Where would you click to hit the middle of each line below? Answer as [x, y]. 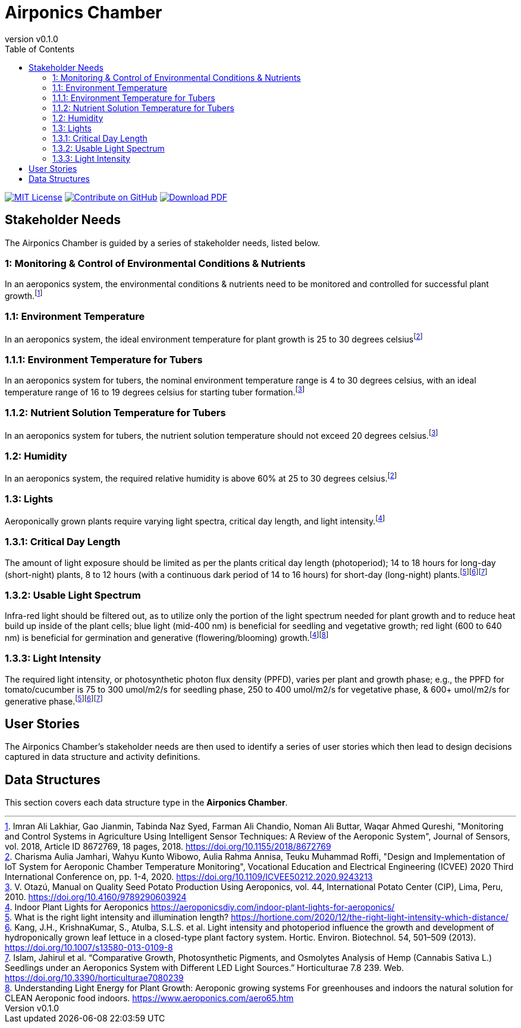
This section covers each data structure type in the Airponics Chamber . [146, 802]
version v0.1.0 [32, 39]
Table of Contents [40, 49]
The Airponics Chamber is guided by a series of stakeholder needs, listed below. [163, 243]
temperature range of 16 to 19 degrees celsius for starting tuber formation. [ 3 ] [155, 391]
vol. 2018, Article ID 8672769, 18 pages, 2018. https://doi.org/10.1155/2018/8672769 [168, 846]
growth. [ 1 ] [24, 295]
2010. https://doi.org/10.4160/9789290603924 [96, 897]
